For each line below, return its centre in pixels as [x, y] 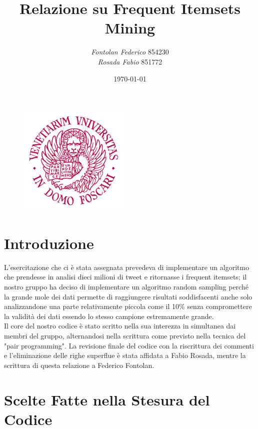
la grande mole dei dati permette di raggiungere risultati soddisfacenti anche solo [128, 296]
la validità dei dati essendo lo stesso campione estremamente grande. [109, 316]
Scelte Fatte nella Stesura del [107, 399]
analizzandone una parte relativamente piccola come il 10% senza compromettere [128, 306]
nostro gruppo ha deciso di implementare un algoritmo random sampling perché [126, 286]
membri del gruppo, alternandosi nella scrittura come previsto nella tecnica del [125, 335]
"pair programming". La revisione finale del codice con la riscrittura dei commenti [129, 345]
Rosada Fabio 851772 [130, 61]
